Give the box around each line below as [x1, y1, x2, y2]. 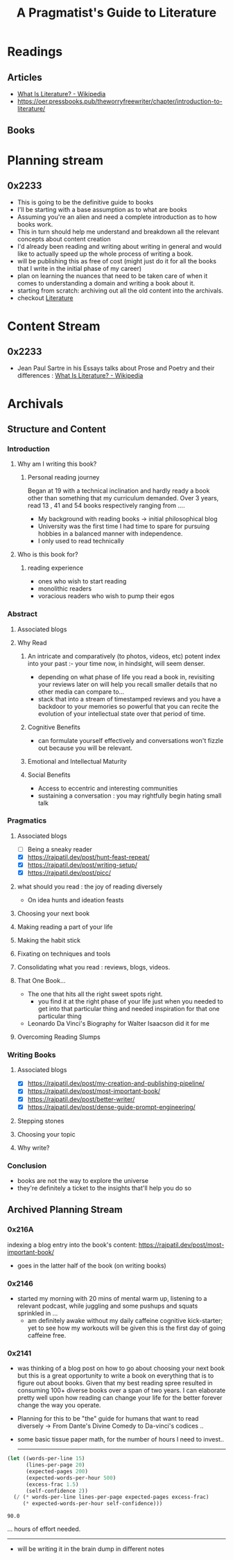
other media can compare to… [37, 687, 125, 696]
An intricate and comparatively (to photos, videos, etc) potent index [27, 651, 221, 660]
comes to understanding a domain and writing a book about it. [17, 279, 196, 288]
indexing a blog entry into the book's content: [7, 1241, 137, 1249]
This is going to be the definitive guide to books [17, 198, 154, 207]
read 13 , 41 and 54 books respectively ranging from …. [27, 501, 185, 510]
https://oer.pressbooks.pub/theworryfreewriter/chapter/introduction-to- [17, 97, 223, 105]
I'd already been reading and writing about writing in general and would [17, 243, 222, 251]
